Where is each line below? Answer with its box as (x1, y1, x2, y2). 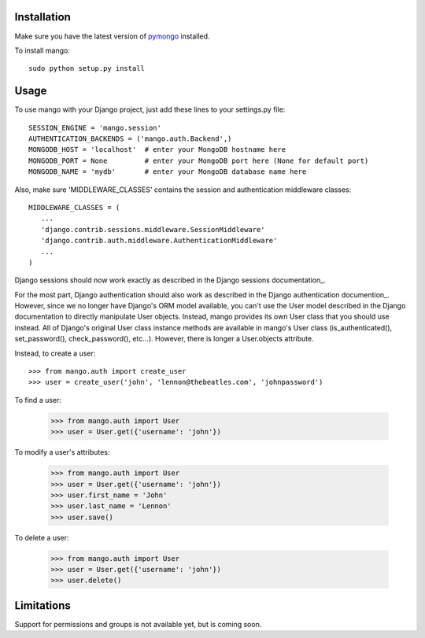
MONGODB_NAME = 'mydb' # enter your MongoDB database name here (28, 168, 307, 176)
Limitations (14, 599, 71, 612)
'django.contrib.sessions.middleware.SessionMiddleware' (40, 225, 265, 234)
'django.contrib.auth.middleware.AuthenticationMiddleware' (40, 236, 278, 245)
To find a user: (14, 395, 62, 404)
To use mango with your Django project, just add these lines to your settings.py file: (14, 105, 286, 114)
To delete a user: (14, 533, 70, 542)
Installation (14, 10, 71, 24)
